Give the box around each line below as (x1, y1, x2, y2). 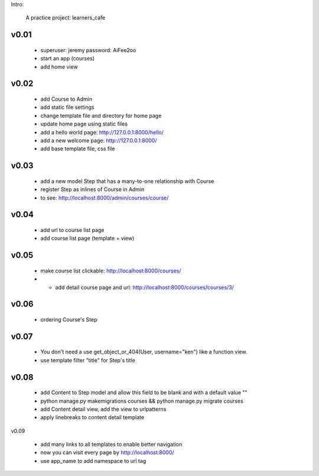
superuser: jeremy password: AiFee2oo (40, 46, 136, 53)
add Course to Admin (40, 95, 93, 102)
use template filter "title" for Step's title (40, 356, 135, 364)
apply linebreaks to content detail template (40, 414, 145, 421)
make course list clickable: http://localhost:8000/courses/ (40, 267, 181, 274)
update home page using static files (40, 120, 128, 127)
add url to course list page (40, 226, 105, 233)
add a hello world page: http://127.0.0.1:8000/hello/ (40, 128, 164, 136)
